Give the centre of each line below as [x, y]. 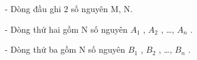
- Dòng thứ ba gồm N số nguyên [65, 49]
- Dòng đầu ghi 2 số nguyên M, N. [69, 8]
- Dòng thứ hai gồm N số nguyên [66, 29]
